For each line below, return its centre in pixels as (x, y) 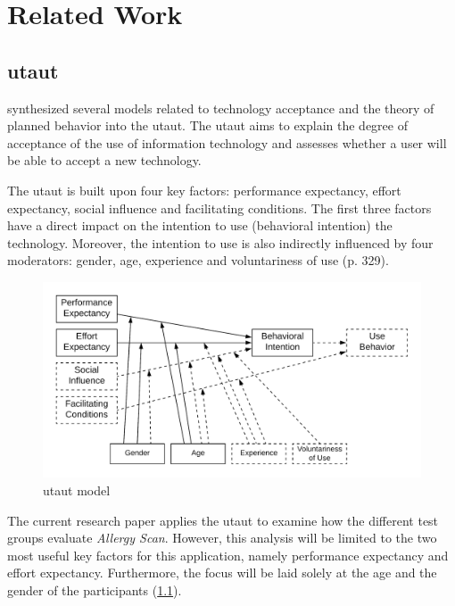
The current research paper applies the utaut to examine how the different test (223, 520)
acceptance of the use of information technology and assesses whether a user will (227, 142)
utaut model (77, 490)
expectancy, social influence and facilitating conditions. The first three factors (219, 208)
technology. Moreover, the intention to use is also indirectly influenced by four (220, 242)
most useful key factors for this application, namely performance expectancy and (228, 555)
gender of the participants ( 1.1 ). (95, 589)
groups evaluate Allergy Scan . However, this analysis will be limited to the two (222, 538)
